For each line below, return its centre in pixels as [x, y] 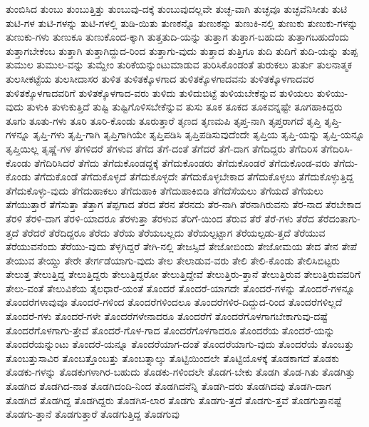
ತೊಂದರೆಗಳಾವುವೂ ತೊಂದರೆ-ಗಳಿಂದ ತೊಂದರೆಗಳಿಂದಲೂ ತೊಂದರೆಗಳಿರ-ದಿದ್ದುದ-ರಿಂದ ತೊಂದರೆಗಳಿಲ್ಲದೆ [174, 302]
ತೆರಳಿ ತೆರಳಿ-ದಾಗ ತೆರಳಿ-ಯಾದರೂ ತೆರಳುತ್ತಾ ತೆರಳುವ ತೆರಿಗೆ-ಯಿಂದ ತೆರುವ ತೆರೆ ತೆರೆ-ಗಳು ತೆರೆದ [160, 218]
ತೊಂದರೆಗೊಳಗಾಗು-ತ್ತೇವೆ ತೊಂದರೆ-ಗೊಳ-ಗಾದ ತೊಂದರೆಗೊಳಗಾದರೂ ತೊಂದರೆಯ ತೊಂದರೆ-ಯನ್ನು [170, 330]
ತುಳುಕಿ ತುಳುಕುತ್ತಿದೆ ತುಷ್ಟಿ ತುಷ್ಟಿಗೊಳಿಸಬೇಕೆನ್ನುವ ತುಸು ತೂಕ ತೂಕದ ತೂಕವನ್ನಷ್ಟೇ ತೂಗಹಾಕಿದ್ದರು [184, 107]
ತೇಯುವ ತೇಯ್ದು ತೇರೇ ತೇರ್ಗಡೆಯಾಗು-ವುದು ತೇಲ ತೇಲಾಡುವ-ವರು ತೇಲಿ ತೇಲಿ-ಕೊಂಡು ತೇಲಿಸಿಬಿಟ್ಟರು [173, 260]
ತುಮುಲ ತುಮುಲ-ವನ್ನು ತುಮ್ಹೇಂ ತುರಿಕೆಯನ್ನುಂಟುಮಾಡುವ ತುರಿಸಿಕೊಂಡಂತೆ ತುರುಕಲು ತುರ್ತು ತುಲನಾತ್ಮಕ [179, 65]
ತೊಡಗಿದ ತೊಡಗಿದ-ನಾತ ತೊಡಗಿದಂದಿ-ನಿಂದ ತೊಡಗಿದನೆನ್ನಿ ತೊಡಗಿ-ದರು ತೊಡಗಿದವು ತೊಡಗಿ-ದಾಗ [168, 386]
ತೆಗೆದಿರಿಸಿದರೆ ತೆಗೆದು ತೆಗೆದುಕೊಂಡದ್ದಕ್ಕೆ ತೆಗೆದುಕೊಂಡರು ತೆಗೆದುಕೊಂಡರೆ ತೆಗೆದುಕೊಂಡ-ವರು [182, 162]
